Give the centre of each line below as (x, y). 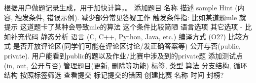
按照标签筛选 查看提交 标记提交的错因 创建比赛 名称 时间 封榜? (122, 75)
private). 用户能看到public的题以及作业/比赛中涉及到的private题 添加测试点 (123, 55)
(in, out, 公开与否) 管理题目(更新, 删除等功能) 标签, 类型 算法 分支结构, (118, 65)
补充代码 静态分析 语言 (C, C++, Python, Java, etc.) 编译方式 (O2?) (118, 36)
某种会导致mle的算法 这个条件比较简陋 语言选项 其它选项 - (148, 27)
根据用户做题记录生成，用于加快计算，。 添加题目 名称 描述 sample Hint (118, 7)
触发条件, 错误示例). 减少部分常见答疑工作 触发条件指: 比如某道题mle (126, 17)
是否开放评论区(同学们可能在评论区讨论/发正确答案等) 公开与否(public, (127, 46)
